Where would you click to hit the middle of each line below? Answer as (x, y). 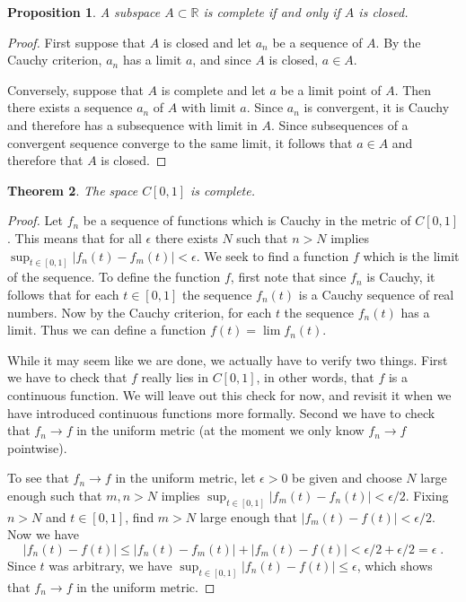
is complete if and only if (272, 12)
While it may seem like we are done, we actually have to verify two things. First (228, 359)
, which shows (395, 565)
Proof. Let (35, 220)
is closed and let (207, 42)
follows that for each (63, 294)
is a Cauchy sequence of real (376, 294)
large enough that (248, 516)
